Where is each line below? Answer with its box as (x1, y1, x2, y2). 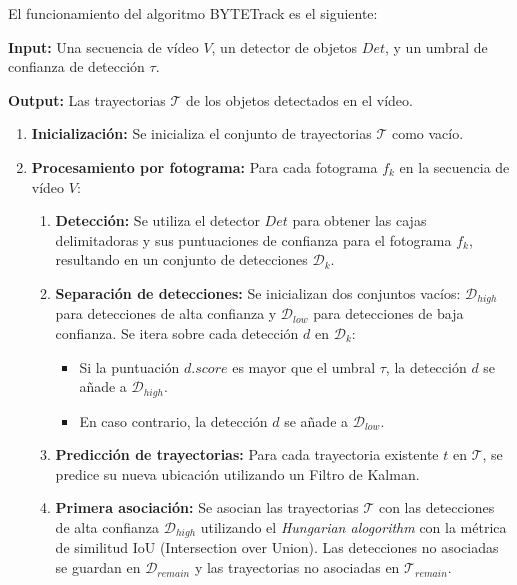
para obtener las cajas (292, 210, 427, 231)
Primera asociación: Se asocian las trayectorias (55, 497, 359, 518)
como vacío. (391, 123, 464, 144)
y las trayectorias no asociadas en (194, 557, 400, 578)
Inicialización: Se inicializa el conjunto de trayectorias (31, 123, 372, 144)
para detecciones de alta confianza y (55, 303, 277, 324)
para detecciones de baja (313, 303, 464, 324)
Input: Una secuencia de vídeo (8, 36, 199, 57)
